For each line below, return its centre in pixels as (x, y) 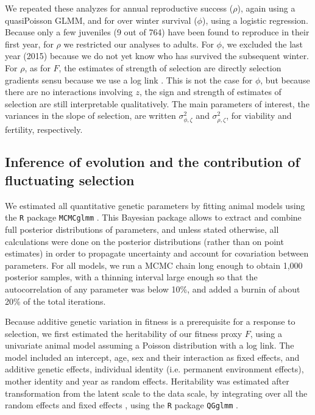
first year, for (29, 44)
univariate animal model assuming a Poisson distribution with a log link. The (150, 345)
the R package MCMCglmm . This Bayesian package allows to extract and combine (153, 217)
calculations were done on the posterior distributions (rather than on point (144, 241)
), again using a (266, 8)
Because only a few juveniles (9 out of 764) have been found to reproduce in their (157, 32)
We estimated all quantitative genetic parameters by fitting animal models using (155, 205)
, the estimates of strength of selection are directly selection (170, 67)
